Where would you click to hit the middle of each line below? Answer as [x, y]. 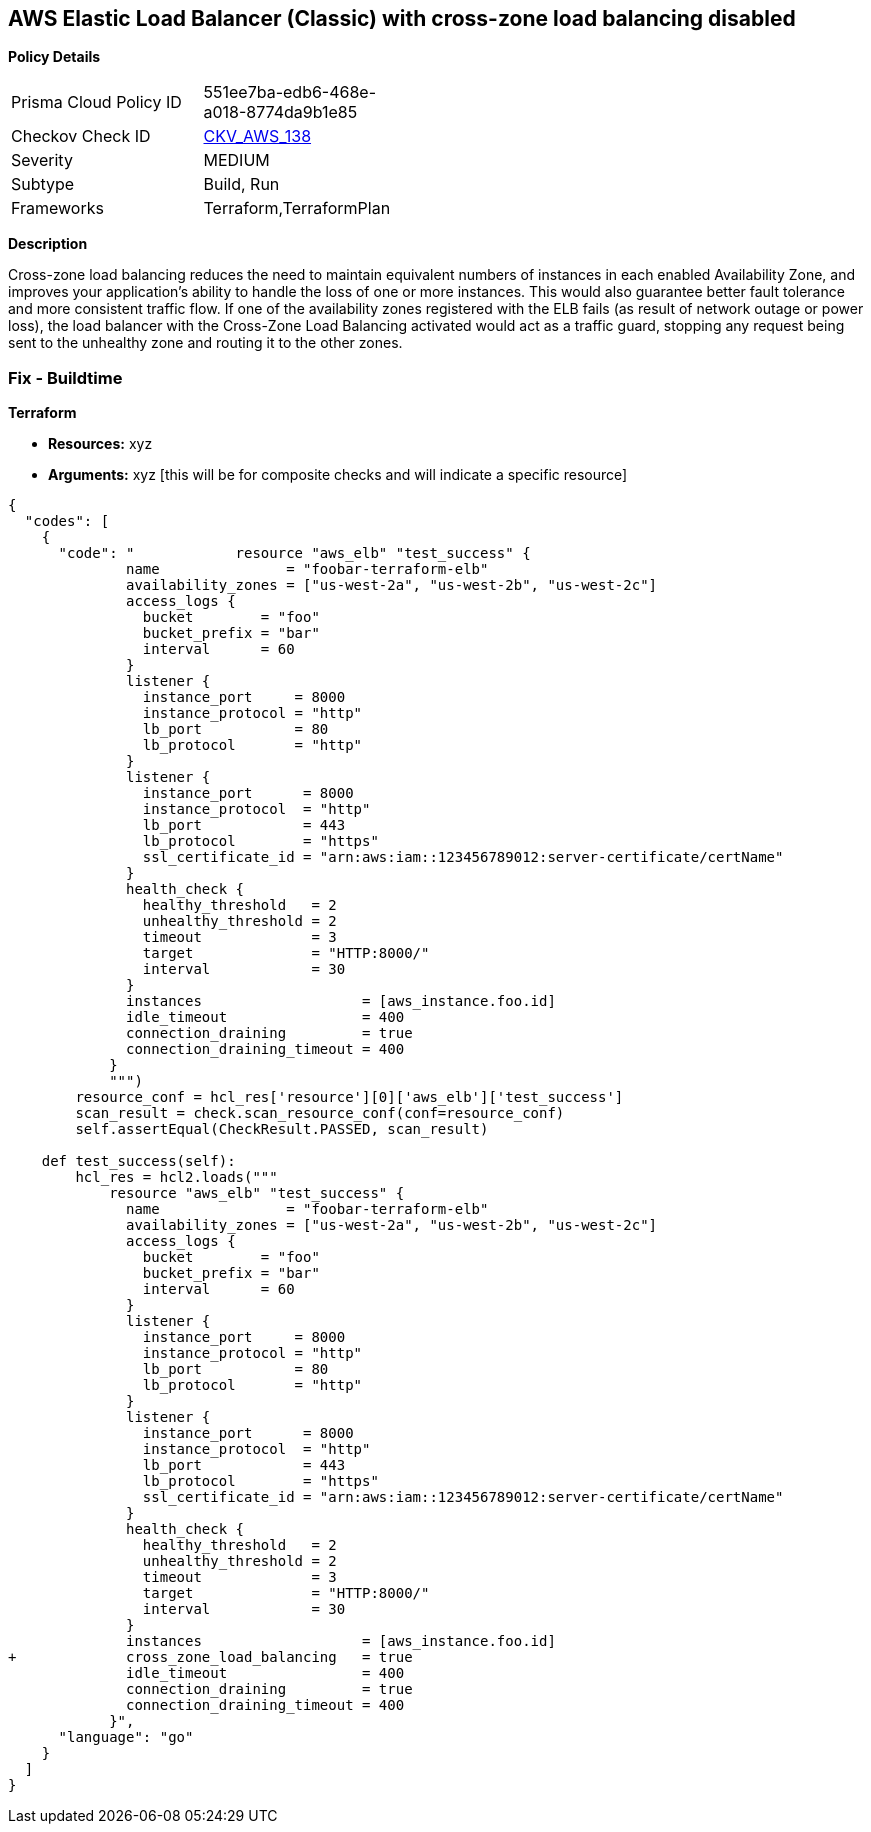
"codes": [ [67, 521]
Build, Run [241, 184]
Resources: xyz [100, 444]
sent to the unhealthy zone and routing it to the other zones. [205, 343]
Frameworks [57, 208]
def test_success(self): [138, 1161]
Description [48, 244]
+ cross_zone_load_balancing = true [210, 1657]
